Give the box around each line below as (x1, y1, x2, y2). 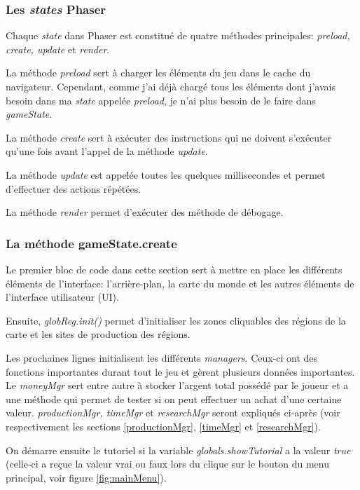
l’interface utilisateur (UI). (6, 290, 119, 304)
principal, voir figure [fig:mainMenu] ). (6, 470, 167, 484)
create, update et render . (6, 41, 110, 56)
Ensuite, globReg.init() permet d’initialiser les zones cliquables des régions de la (6, 313, 346, 327)
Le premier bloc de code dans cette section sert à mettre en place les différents (6, 261, 342, 276)
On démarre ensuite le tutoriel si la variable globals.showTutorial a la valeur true (6, 442, 351, 457)
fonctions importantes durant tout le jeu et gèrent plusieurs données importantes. (6, 364, 355, 379)
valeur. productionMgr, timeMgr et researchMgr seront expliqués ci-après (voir (6, 405, 340, 420)
